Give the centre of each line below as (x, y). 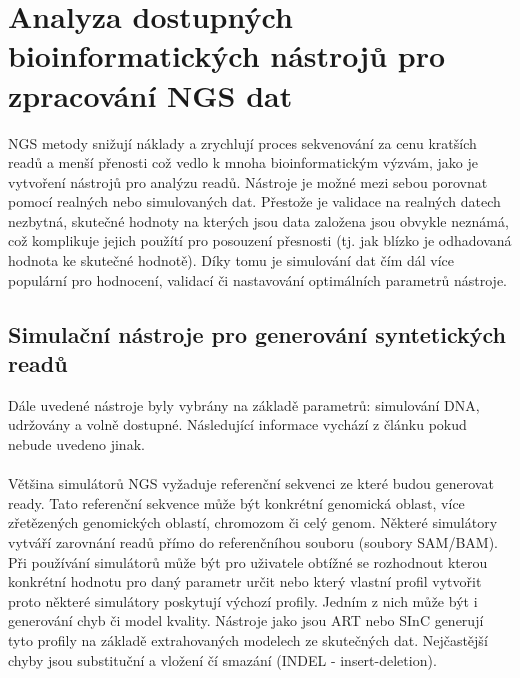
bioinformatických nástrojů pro (227, 55)
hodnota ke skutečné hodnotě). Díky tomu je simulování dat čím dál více (231, 260)
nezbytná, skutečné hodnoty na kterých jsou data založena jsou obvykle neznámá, (258, 220)
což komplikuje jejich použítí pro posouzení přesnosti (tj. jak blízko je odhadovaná (260, 240)
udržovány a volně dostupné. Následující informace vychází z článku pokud (237, 424)
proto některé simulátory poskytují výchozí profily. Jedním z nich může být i (243, 600)
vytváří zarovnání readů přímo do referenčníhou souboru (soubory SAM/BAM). (253, 542)
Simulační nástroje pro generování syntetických (257, 333)
